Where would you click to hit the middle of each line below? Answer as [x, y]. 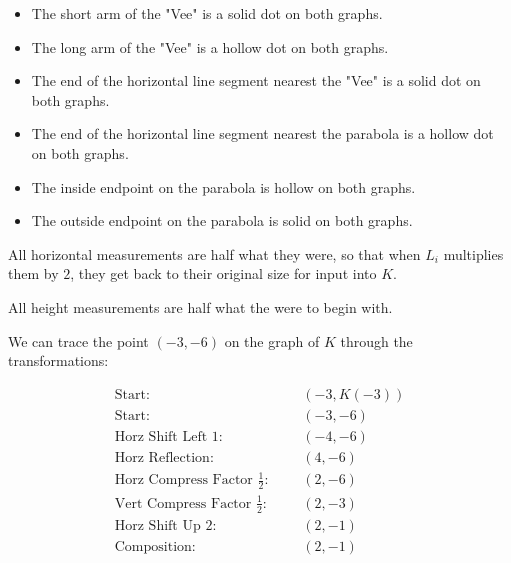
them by [33, 273]
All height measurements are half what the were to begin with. [200, 306]
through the [376, 340]
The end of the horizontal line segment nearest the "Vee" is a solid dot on [256, 80]
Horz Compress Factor [183, 480]
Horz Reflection [162, 457]
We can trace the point [78, 340]
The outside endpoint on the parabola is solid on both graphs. [222, 220]
